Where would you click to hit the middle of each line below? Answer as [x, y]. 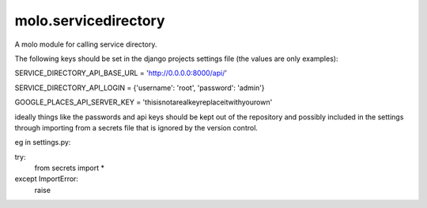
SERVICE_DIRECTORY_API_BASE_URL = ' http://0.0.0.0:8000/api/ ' [121, 73]
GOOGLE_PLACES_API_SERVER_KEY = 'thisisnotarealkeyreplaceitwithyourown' [144, 102]
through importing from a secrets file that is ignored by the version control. [136, 127]
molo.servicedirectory [90, 21]
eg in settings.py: [43, 142]
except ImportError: [47, 179]
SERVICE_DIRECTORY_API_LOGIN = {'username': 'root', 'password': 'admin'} [140, 88]
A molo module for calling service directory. [86, 44]
